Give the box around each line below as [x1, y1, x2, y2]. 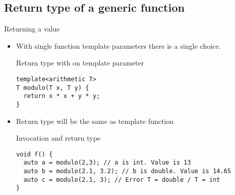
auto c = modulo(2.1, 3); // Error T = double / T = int [23, 176, 220, 183]
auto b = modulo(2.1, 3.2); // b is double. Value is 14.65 [23, 168, 231, 175]
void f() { [16, 150, 53, 158]
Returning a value [4, 23, 60, 34]
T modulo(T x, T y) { [16, 84, 89, 91]
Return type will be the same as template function [16, 115, 174, 126]
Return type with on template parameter [16, 57, 144, 68]
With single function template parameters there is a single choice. [16, 40, 221, 51]
